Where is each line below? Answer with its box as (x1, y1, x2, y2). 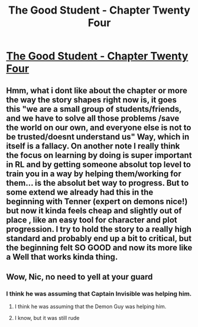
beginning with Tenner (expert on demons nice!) (6, 196, 188, 206)
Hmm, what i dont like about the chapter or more (6, 85, 187, 95)
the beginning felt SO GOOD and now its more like (6, 242, 193, 252)
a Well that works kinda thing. (6, 252, 118, 262)
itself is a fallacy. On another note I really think (6, 141, 180, 151)
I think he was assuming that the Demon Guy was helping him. (14, 303, 167, 310)
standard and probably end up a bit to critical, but (6, 233, 192, 243)
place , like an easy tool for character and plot (6, 215, 177, 225)
